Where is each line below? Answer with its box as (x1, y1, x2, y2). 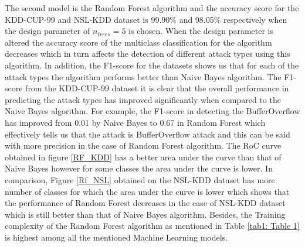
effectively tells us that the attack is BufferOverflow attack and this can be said (5, 128, 290, 140)
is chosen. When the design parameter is (128, 25, 274, 37)
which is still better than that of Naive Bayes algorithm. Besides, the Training (5, 208, 286, 220)
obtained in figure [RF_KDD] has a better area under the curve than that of (5, 150, 282, 163)
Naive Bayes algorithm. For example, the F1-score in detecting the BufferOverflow (5, 105, 300, 117)
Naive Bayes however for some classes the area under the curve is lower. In (5, 162, 273, 174)
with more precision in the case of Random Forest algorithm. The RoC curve (5, 139, 282, 152)
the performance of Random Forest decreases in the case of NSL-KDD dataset (5, 197, 286, 209)
